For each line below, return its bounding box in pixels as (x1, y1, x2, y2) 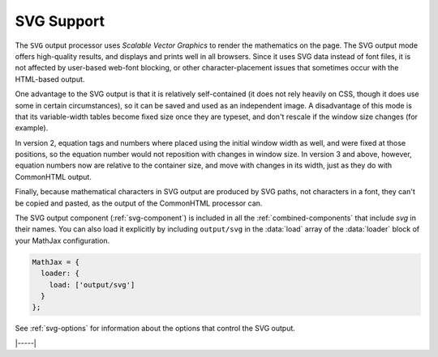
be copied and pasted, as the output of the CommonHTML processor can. (15, 198, 263, 208)
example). (15, 123, 49, 133)
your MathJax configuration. (15, 236, 110, 245)
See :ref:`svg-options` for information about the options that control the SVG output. (15, 324, 296, 334)
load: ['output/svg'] (49, 280, 135, 289)
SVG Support (15, 12, 105, 30)
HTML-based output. (15, 74, 85, 84)
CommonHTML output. (15, 172, 92, 181)
